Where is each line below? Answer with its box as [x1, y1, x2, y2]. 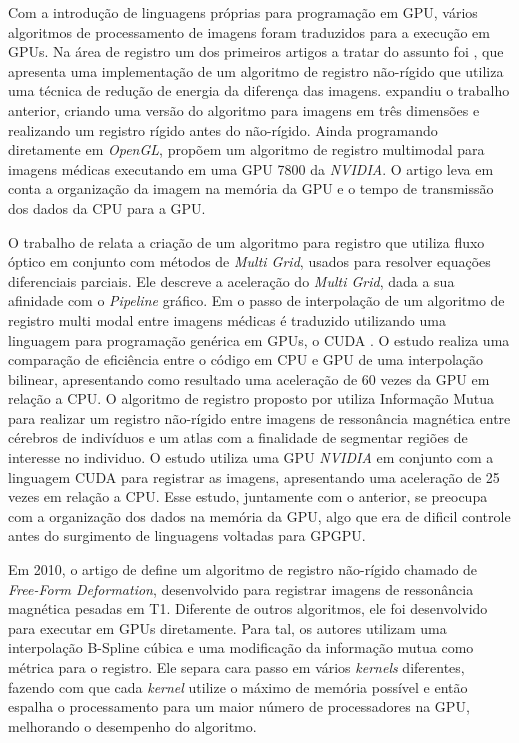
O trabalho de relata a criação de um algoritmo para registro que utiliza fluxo [8, 231, 485, 252]
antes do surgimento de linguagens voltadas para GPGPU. [8, 525, 366, 546]
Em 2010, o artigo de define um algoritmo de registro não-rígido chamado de [8, 559, 478, 580]
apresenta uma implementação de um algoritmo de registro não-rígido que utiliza [8, 60, 504, 81]
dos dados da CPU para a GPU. [8, 197, 206, 218]
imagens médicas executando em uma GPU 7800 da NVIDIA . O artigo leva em [8, 158, 494, 179]
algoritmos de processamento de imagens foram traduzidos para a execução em [8, 21, 490, 42]
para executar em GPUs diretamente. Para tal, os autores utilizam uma [8, 617, 447, 638]
